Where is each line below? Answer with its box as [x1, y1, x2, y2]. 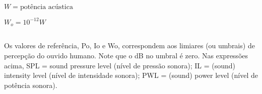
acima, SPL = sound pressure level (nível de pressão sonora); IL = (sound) [4, 60, 235, 70]
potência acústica [20, 4, 73, 11]
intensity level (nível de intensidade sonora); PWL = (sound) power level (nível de [4, 70, 258, 80]
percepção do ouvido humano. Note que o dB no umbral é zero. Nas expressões [4, 50, 248, 60]
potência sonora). [4, 79, 57, 90]
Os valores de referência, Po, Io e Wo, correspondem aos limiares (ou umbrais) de [4, 40, 255, 51]
